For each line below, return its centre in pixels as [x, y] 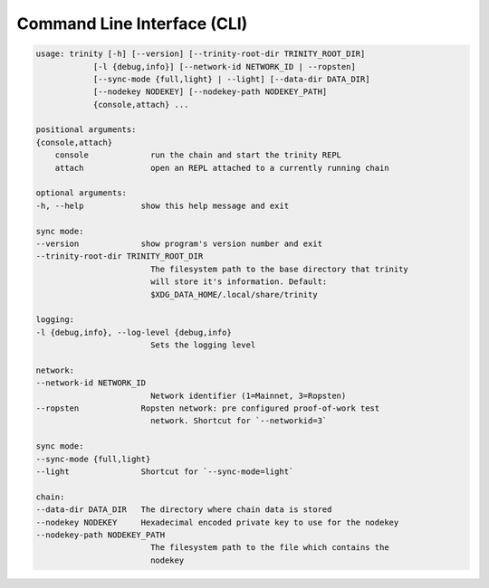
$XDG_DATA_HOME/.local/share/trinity [234, 294]
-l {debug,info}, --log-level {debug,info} [134, 332]
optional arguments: [81, 193]
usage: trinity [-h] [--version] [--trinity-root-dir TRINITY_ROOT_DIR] [201, 54]
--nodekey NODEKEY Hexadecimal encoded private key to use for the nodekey [217, 522]
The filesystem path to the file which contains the [269, 548]
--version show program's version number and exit [179, 244]
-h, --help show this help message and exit [163, 205]
